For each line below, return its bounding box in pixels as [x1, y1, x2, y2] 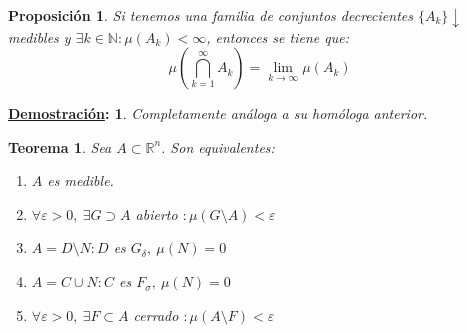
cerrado [133, 304, 179, 325]
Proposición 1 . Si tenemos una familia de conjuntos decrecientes [8, 5, 413, 25]
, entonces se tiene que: [206, 26, 349, 47]
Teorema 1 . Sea [8, 136, 112, 157]
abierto [135, 203, 178, 224]
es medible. [47, 170, 114, 191]
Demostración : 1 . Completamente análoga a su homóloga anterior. [8, 103, 428, 124]
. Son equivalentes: [161, 136, 275, 157]
